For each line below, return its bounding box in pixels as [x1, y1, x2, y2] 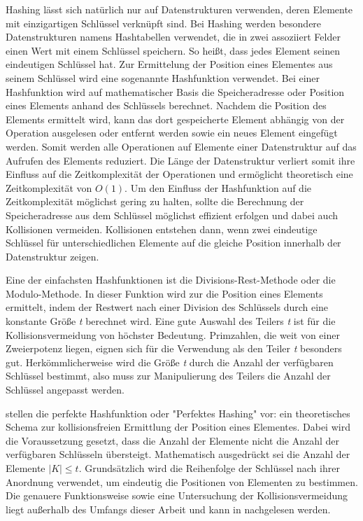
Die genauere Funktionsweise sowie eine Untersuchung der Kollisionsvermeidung [6, 488, 348, 503]
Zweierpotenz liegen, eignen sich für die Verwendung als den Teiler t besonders [6, 341, 342, 356]
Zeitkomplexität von [6, 180, 92, 195]
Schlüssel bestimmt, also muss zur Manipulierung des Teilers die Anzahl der [6, 368, 331, 383]
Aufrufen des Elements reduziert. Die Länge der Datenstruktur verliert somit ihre [6, 153, 355, 167]
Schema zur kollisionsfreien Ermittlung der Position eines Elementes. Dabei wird [6, 419, 350, 434]
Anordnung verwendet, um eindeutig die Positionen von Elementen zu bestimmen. [6, 474, 358, 489]
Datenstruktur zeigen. [6, 249, 99, 263]
